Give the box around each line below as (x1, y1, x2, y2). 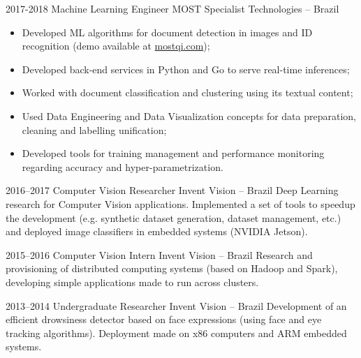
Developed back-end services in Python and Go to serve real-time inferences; (22, 61, 350, 76)
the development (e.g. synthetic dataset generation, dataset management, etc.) (6, 210, 341, 225)
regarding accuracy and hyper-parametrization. (22, 159, 223, 174)
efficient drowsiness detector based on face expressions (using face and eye (6, 312, 322, 327)
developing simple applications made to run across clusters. (6, 274, 259, 289)
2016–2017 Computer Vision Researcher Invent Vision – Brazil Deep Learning (6, 183, 339, 197)
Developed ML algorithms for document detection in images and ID (22, 24, 313, 39)
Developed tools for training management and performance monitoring (22, 146, 325, 161)
